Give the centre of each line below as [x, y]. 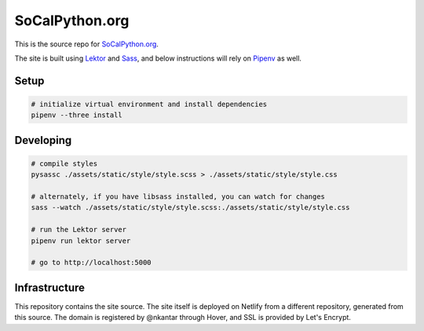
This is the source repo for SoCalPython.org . [86, 44]
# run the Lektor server [79, 230]
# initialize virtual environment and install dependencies [149, 104]
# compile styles [64, 164]
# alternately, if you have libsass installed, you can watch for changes [178, 197]
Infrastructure [50, 287]
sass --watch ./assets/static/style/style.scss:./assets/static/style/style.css [190, 208]
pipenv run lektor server [81, 241]
